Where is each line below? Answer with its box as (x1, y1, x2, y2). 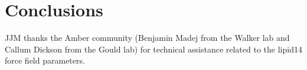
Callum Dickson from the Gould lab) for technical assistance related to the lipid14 (5, 43, 302, 55)
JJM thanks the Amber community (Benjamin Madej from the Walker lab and (5, 32, 290, 44)
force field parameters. (5, 54, 85, 66)
